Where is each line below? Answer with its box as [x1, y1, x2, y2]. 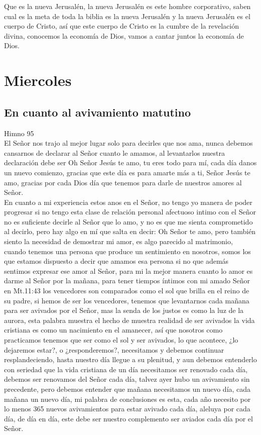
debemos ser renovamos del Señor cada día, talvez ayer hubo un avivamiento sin [4, 374, 250, 384]
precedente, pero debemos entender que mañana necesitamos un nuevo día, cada [4, 383, 251, 394]
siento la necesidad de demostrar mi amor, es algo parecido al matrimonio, [4, 236, 233, 247]
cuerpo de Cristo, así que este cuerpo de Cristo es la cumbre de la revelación [4, 21, 239, 31]
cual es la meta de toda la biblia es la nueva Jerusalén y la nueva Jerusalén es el [4, 11, 250, 21]
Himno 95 [4, 128, 34, 138]
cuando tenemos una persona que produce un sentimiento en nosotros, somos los [4, 246, 251, 256]
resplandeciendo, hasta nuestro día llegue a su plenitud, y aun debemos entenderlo [4, 354, 257, 365]
